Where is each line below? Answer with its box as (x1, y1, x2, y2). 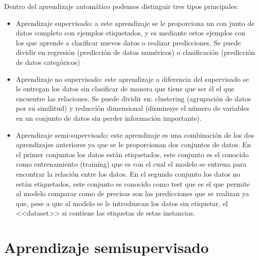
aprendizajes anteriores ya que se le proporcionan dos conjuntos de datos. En (15, 139, 251, 150)
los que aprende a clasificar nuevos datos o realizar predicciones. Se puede (15, 37, 241, 47)
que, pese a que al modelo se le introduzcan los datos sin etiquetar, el (15, 198, 228, 208)
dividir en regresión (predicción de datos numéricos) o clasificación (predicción (15, 47, 255, 57)
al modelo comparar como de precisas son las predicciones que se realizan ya (15, 188, 250, 199)
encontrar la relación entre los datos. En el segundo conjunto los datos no (15, 168, 241, 179)
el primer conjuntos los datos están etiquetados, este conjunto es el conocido (15, 149, 249, 159)
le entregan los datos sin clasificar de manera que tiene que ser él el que (15, 83, 235, 94)
